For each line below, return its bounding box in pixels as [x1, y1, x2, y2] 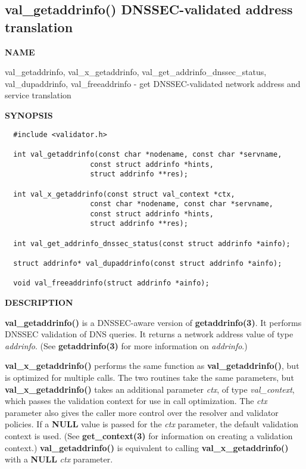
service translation [5, 89, 71, 101]
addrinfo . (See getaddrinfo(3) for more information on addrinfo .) [5, 339, 248, 352]
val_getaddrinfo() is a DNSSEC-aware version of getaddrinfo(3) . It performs [5, 316, 302, 328]
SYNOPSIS [5, 108, 53, 121]
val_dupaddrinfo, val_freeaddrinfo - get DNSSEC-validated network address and [5, 77, 301, 89]
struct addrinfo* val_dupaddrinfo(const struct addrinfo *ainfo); [13, 259, 282, 268]
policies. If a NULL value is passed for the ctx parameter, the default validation [5, 418, 298, 430]
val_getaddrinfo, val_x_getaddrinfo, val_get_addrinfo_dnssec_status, [5, 66, 267, 78]
